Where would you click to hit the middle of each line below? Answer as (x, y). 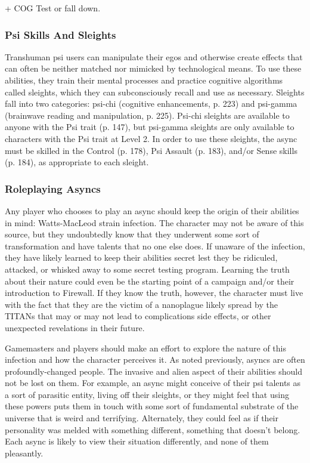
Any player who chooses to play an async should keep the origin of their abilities (152, 210)
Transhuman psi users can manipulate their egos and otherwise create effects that (154, 56)
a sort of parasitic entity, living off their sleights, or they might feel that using (147, 394)
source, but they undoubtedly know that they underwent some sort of (132, 234)
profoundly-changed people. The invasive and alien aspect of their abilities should (154, 371)
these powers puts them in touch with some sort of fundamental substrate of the (152, 406)
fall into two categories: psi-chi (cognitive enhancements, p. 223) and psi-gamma (151, 104)
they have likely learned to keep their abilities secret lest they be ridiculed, (141, 257)
